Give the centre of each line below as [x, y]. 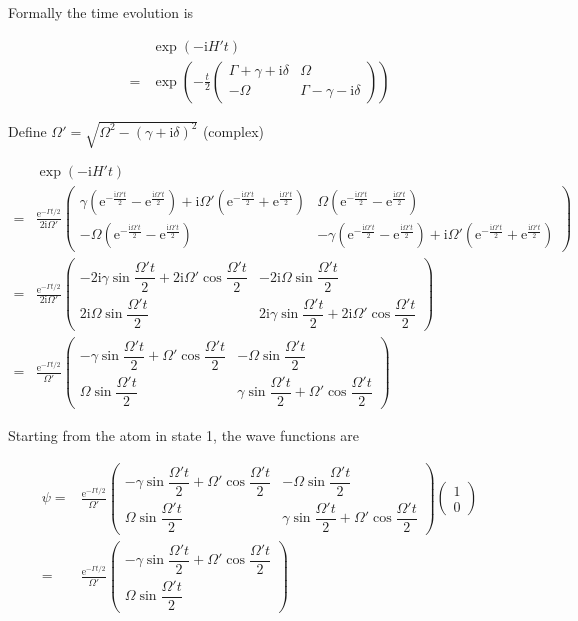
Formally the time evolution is [101, 12]
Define [27, 130]
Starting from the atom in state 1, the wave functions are [184, 434]
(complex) [233, 130]
